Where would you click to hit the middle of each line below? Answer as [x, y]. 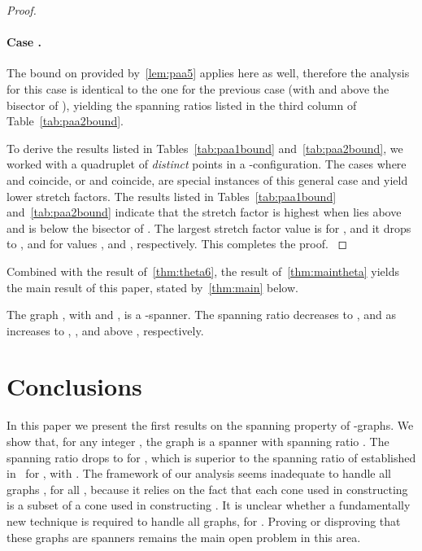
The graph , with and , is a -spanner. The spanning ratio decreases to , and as [201, 315]
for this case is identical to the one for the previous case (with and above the [198, 88]
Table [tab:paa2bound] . [65, 121]
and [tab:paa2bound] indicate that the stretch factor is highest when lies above [204, 212]
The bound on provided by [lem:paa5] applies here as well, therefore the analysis [208, 73]
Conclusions [74, 386]
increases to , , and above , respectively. [105, 330]
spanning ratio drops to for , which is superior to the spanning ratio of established [211, 457]
